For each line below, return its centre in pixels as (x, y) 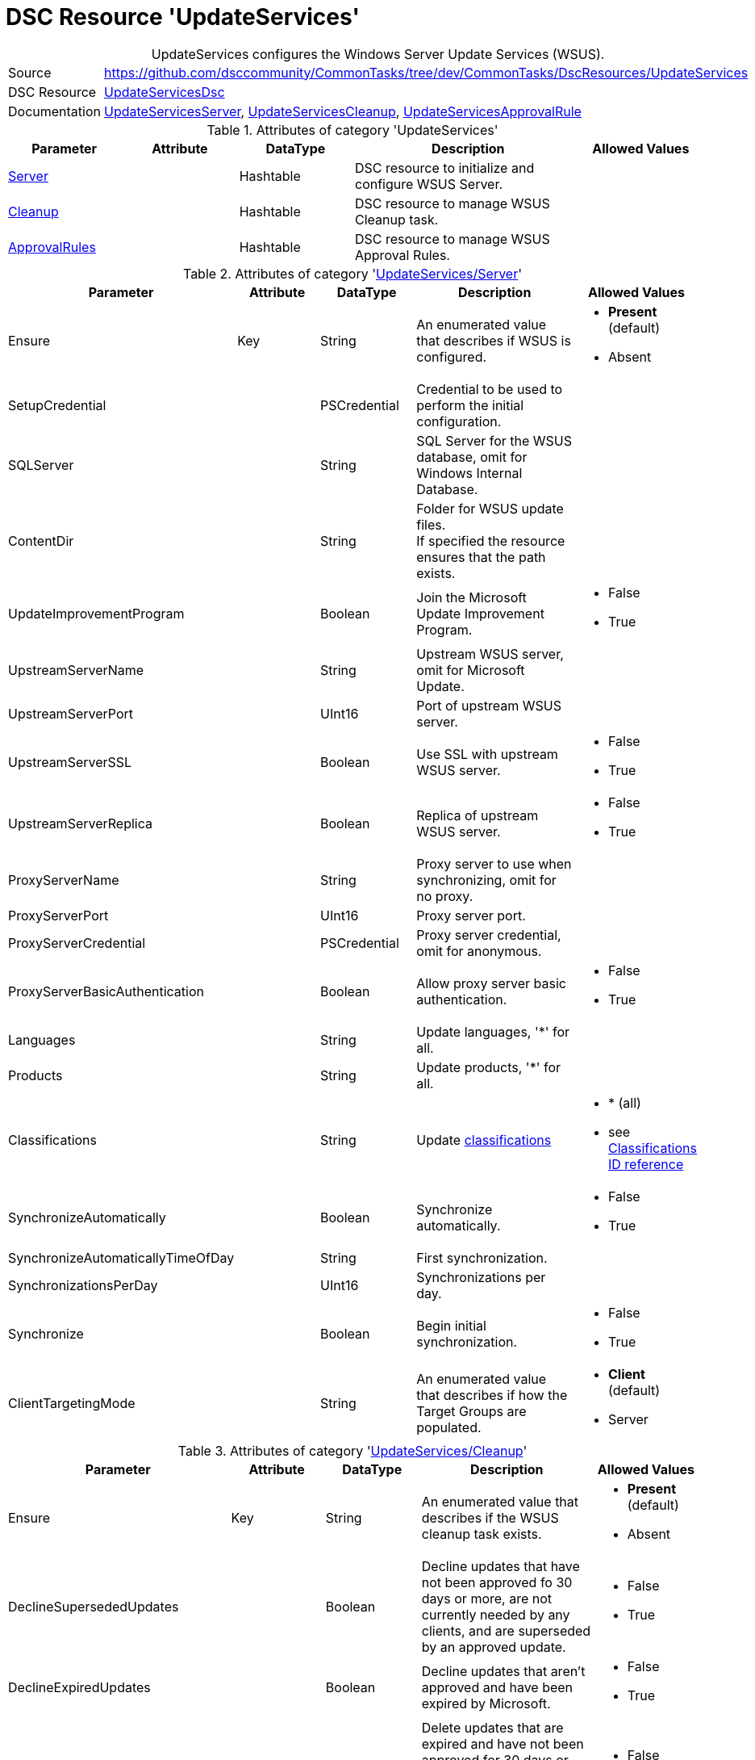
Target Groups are (471, 1411)
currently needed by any (496, 1614)
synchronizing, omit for (486, 880)
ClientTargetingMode (72, 1403)
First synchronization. (482, 1257)
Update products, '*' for (489, 1067)
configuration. (459, 421)
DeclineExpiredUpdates (79, 1687)
